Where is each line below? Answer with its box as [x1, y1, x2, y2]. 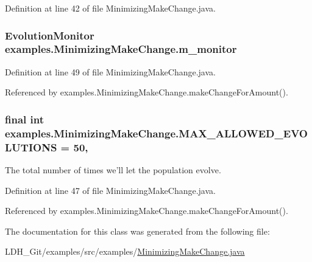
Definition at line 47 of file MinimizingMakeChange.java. [5, 184, 216, 196]
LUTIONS [5, 139, 57, 154]
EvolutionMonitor [5, 27, 94, 43]
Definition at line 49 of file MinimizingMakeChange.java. [5, 65, 216, 78]
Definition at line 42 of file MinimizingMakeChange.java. [5, 2, 216, 14]
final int [5, 111, 44, 126]
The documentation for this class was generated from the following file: [5, 224, 270, 237]
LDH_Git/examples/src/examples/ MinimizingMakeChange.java [5, 245, 245, 258]
